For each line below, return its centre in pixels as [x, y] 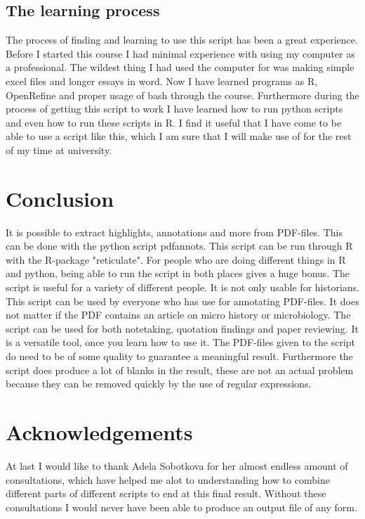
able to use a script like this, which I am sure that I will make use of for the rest [179, 136]
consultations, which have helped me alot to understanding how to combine [168, 479]
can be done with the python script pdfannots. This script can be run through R [179, 246]
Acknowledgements [99, 431]
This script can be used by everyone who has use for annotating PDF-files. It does [182, 301]
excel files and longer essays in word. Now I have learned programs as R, [162, 81]
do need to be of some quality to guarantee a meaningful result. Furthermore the [179, 356]
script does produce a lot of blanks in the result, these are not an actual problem [180, 370]
